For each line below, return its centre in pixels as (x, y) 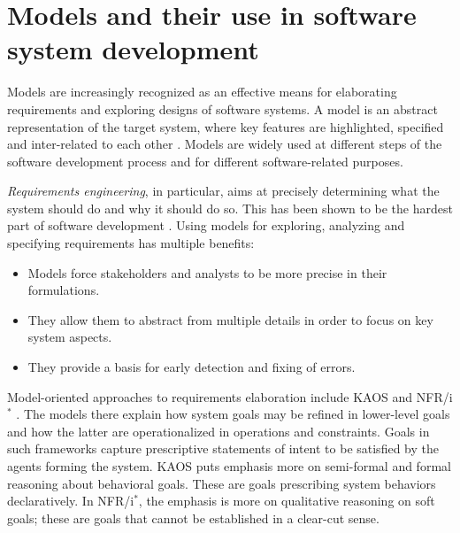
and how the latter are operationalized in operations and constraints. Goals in (218, 431)
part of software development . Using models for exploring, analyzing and (206, 225)
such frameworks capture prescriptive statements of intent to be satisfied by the (223, 448)
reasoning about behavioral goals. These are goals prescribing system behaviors (222, 483)
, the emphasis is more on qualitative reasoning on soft (287, 501)
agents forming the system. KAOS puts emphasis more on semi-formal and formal (229, 466)
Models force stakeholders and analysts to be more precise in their (207, 272)
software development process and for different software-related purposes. (205, 161)
